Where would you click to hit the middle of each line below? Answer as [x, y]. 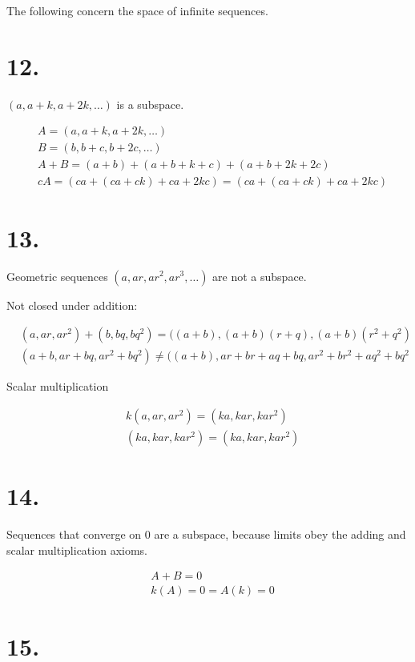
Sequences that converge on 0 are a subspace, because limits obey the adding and [206, 534]
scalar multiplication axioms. [77, 550]
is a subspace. [150, 104]
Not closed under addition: [72, 305]
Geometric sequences [57, 276]
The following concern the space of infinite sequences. [137, 10]
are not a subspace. [260, 276]
